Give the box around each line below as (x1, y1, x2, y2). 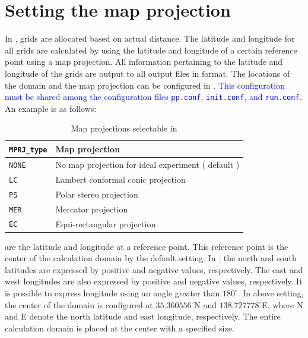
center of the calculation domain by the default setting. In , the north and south (5, 252, 297, 264)
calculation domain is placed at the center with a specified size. (5, 321, 234, 334)
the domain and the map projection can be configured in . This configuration (5, 79, 285, 91)
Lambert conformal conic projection (55, 173, 186, 185)
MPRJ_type (9, 145, 47, 154)
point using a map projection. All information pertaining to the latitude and (5, 55, 283, 68)
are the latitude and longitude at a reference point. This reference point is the (5, 240, 288, 252)
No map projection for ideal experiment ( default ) (55, 158, 240, 170)
